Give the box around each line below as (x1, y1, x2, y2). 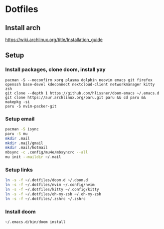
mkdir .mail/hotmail (5, 145, 48, 150)
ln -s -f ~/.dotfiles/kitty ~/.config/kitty (5, 187, 99, 192)
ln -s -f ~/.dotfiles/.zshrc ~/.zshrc (5, 196, 86, 201)
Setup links (5, 166, 33, 173)
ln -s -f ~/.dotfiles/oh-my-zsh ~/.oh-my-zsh (5, 191, 101, 197)
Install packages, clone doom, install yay (5, 66, 106, 73)
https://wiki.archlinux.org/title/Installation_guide (5, 36, 103, 42)
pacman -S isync (5, 126, 39, 131)
